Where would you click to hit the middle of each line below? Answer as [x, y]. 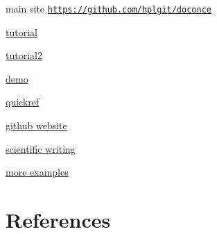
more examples [37, 172]
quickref [23, 102]
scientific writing [41, 148]
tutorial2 [24, 55]
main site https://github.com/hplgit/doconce [108, 8]
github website [36, 125]
